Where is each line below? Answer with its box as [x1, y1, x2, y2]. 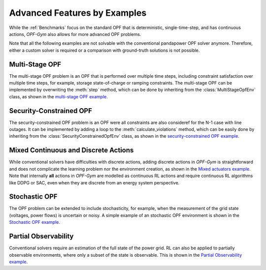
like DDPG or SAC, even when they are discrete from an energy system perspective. [9, 180, 180, 185]
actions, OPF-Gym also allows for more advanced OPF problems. [9, 31, 141, 37]
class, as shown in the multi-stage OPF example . [9, 93, 108, 99]
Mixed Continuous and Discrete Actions [9, 146, 134, 154]
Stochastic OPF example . [9, 219, 60, 225]
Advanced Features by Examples [9, 7, 147, 18]
